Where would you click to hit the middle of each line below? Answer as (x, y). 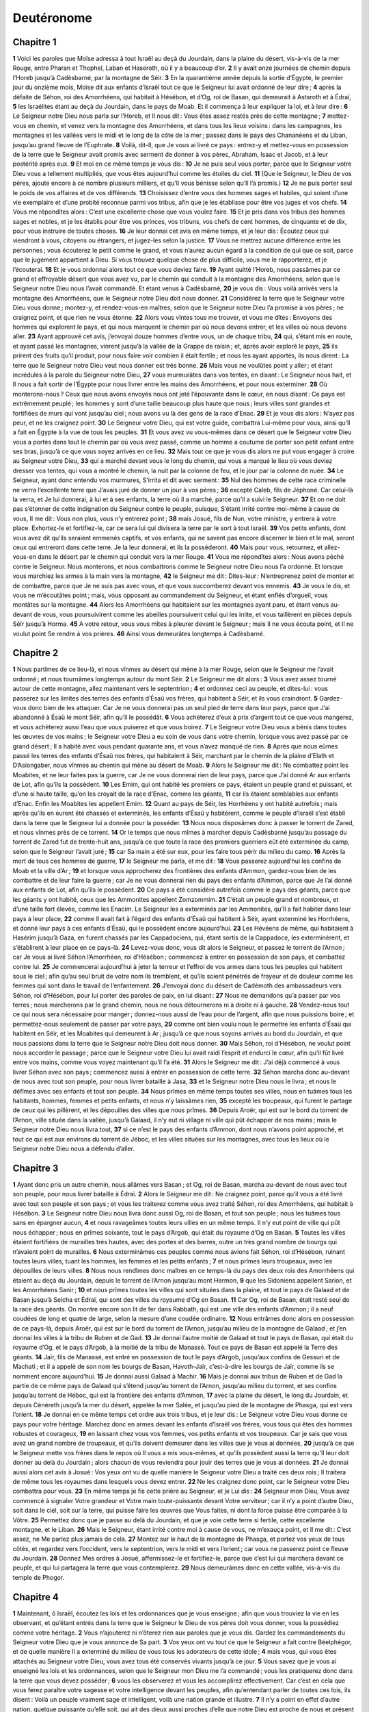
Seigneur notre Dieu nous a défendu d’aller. (73, 1148)
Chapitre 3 (36, 1168)
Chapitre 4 (36, 1597)
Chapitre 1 (35, 42)
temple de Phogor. (39, 1577)
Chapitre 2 (36, 653)
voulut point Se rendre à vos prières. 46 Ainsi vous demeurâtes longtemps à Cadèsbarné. (139, 633)
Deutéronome (52, 18)
